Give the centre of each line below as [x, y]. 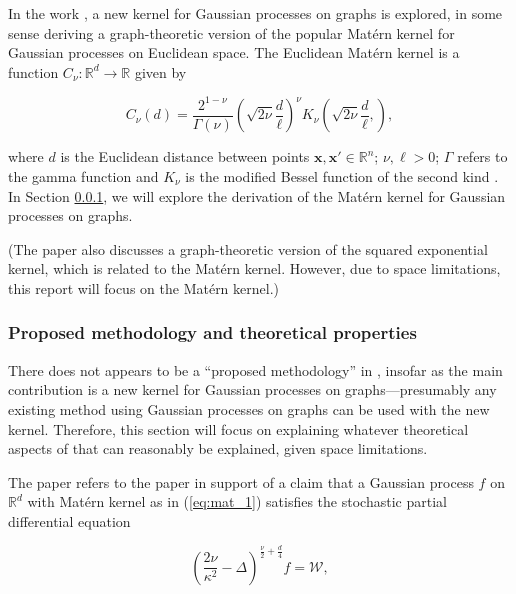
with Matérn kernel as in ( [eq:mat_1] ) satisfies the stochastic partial [237, 501]
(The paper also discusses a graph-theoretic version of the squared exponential [248, 248]
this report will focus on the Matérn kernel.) [143, 287]
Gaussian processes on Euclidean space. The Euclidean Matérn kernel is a [234, 52]
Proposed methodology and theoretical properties [212, 332]
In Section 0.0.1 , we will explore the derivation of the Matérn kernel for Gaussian [257, 195]
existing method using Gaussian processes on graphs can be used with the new [249, 408]
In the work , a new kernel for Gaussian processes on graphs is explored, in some [255, 13]
